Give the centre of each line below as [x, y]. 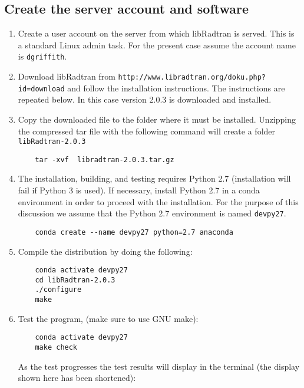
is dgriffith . [42, 56]
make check [56, 348]
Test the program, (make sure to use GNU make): [108, 318]
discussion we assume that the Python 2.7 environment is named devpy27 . [152, 213]
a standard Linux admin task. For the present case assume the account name [157, 45]
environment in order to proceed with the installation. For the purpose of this [158, 201]
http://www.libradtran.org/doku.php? [192, 78]
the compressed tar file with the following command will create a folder [147, 131]
